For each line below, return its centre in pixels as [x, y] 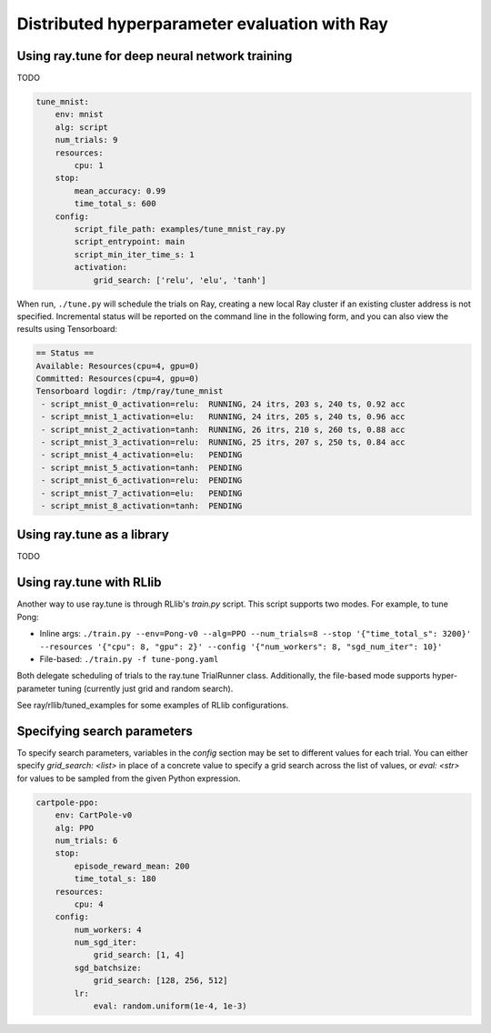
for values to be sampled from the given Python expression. [129, 778]
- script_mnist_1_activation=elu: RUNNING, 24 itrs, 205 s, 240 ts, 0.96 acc [223, 417]
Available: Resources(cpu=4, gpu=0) [118, 366]
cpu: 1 [89, 165]
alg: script [82, 127]
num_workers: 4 [108, 929]
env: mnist [79, 115]
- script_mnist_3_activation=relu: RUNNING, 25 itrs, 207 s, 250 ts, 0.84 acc [223, 442]
